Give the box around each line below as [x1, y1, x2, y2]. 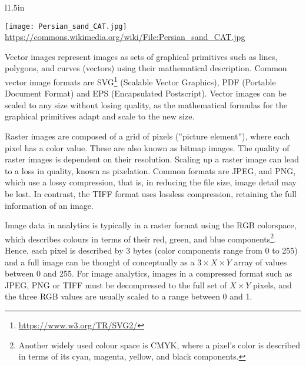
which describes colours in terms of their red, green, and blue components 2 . [5, 231, 277, 245]
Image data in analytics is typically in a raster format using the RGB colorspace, [5, 219, 297, 231]
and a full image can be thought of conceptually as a [5, 255, 195, 268]
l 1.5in [5, 1, 25, 13]
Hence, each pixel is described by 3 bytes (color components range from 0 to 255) [5, 244, 298, 257]
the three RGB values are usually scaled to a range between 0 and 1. [5, 290, 252, 302]
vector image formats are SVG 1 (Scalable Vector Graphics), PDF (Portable [5, 74, 276, 88]
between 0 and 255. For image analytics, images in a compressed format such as [5, 267, 292, 280]
